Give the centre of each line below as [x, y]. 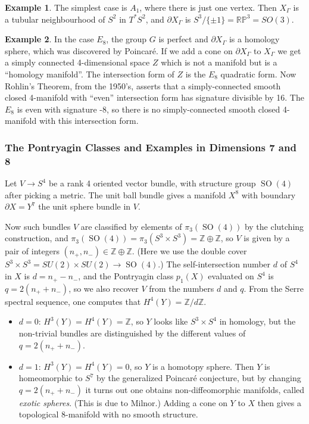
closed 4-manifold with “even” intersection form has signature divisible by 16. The [154, 97]
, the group [127, 39]
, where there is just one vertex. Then [208, 7]
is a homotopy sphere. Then [203, 366]
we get [289, 50]
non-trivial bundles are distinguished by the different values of [132, 333]
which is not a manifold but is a [219, 62]
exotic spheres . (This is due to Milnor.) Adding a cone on [123, 402]
